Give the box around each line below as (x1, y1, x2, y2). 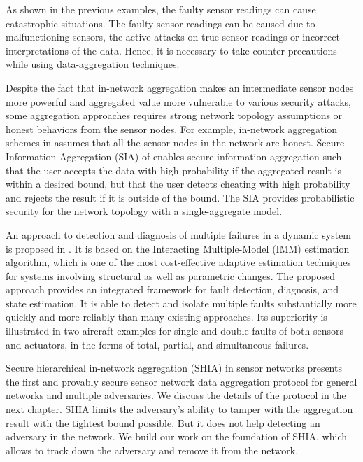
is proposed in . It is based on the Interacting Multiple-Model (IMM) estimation (6, 241, 350, 255)
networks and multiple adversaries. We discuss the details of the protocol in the (6, 388, 346, 402)
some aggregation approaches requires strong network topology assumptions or (6, 108, 343, 122)
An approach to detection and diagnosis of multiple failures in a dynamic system (6, 227, 351, 241)
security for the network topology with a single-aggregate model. (6, 204, 283, 218)
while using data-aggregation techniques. (6, 57, 180, 71)
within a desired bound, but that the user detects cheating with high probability (6, 176, 350, 191)
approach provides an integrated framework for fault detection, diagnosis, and (6, 282, 339, 297)
